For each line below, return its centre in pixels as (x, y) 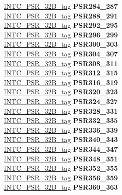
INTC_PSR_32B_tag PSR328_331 (61, 111)
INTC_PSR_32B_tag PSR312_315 (61, 73)
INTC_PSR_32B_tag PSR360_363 (61, 187)
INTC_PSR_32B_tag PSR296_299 (61, 34)
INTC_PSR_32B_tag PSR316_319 (61, 82)
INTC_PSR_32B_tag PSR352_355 (61, 168)
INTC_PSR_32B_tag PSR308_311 (61, 63)
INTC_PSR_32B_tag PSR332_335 (61, 120)
